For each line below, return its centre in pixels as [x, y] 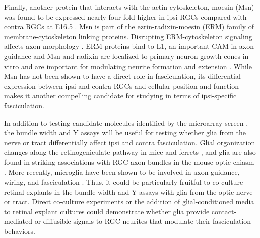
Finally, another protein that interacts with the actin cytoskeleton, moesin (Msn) [129, 7]
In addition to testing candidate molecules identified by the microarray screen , [126, 122]
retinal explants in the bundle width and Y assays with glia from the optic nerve [128, 191]
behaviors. [20, 231]
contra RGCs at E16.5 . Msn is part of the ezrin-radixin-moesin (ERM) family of [129, 26]
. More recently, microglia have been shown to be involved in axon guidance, [122, 172]
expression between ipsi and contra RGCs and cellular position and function [121, 85]
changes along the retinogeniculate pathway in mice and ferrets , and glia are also [130, 152]
